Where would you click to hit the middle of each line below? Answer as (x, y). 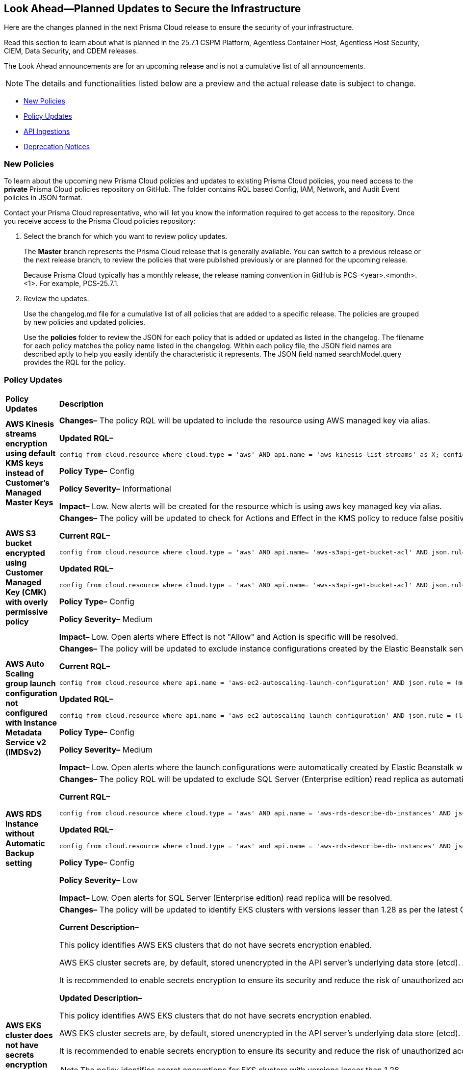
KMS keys (25, 463)
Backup (20, 853)
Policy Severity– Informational (115, 488)
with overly (27, 602)
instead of (25, 473)
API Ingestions (47, 131)
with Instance (31, 722)
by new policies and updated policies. (85, 322)
